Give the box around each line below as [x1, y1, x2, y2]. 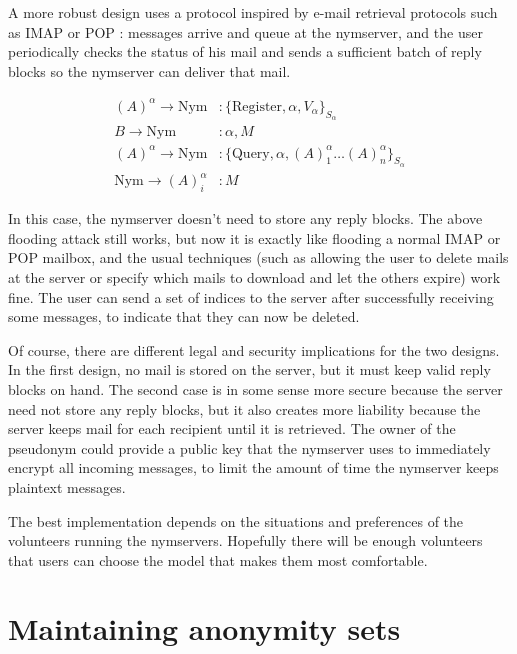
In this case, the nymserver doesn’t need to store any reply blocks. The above [8, 208, 483, 229]
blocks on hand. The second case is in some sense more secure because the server [8, 378, 503, 399]
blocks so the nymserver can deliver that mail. [8, 60, 291, 81]
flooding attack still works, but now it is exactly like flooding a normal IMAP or [8, 227, 501, 248]
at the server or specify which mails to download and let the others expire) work [8, 266, 501, 287]
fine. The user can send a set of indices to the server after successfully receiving [8, 286, 494, 307]
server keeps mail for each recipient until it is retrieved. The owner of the [8, 418, 456, 439]
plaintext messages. [8, 476, 126, 497]
